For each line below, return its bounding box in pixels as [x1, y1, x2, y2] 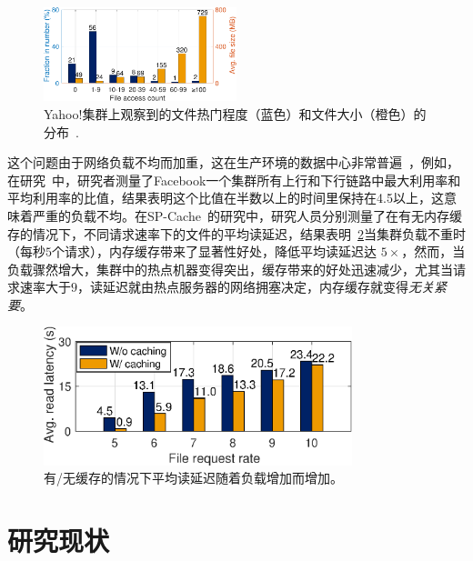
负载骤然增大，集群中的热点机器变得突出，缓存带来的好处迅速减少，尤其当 [7, 259, 453, 278]
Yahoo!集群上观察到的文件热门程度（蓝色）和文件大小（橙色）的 [44, 104, 427, 123]
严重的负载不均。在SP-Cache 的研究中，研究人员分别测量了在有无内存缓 [32, 205, 462, 225]
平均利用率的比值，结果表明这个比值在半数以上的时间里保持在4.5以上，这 [7, 188, 444, 207]
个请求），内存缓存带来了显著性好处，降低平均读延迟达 [52, 242, 377, 261]
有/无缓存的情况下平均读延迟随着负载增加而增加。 [44, 468, 343, 487]
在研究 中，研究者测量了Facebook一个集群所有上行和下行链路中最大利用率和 [7, 170, 461, 189]
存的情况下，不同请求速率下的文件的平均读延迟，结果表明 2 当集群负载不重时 [7, 224, 466, 243]
